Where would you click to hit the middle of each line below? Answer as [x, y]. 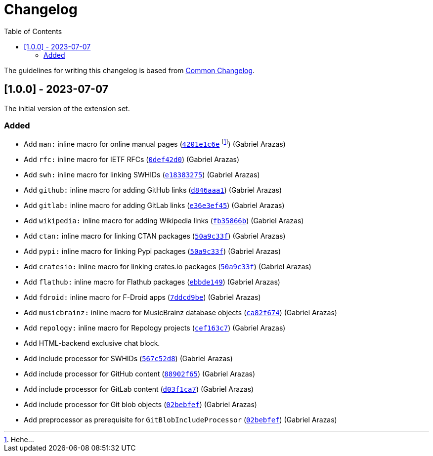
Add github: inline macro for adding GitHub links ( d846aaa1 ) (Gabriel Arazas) [153, 190]
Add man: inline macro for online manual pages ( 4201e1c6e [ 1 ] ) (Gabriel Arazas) [155, 143]
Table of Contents [33, 31]
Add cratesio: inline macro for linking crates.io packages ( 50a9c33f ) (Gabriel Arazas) [168, 267]
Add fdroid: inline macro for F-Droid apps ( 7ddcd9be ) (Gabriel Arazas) [142, 297]
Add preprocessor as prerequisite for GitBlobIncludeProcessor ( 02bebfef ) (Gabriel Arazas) [180, 420]
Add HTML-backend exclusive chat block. [92, 343]
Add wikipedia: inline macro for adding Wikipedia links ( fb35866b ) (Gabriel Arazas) [164, 221]
